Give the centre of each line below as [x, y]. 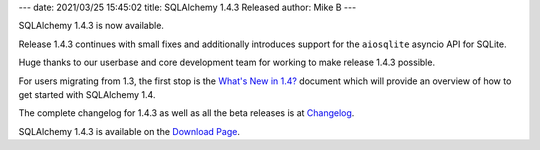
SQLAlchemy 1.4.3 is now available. [91, 26]
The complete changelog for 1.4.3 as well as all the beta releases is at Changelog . [186, 113]
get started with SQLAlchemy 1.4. [87, 94]
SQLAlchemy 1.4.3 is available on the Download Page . [129, 131]
